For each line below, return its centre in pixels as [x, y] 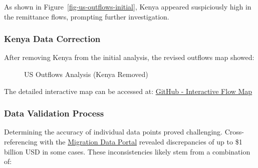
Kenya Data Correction [52, 39]
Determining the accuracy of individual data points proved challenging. [113, 132]
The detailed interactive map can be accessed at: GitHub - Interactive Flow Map [128, 91]
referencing [21, 141]
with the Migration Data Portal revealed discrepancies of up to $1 [141, 141]
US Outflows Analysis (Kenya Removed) [86, 74]
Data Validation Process [54, 113]
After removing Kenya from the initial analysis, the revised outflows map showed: [129, 57]
